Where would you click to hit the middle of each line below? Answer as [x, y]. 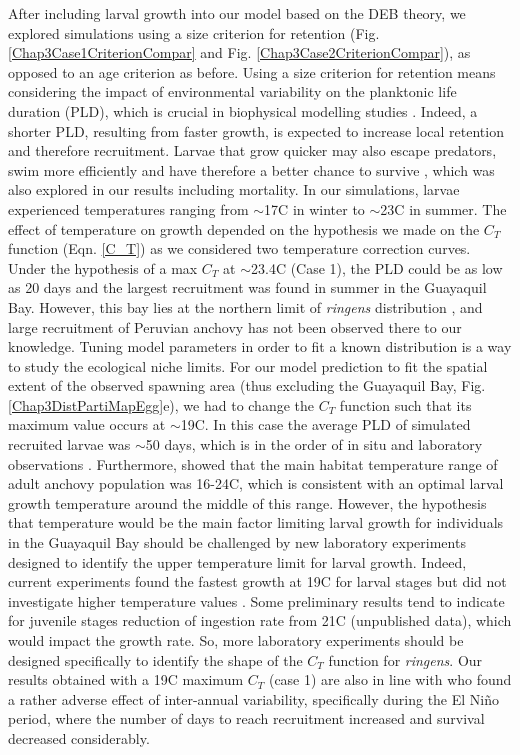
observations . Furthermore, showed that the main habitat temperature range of [253, 463]
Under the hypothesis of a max [103, 267]
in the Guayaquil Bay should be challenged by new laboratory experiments [237, 542]
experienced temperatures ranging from [128, 208]
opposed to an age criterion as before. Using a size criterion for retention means [252, 71]
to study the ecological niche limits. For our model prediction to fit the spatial [248, 365]
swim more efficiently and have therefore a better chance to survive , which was [251, 169]
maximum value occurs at [87, 424]
